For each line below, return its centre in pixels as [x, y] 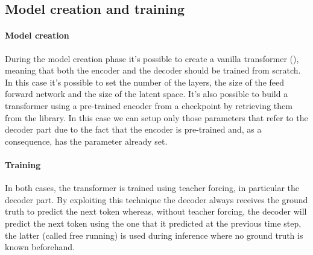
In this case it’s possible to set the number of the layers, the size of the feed [145, 82]
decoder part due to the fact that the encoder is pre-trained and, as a [133, 129]
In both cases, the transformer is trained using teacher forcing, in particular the [152, 188]
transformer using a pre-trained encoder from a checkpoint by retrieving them [149, 105]
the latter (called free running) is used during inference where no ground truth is [154, 235]
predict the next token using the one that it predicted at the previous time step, [153, 223]
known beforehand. [40, 247]
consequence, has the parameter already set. [86, 141]
